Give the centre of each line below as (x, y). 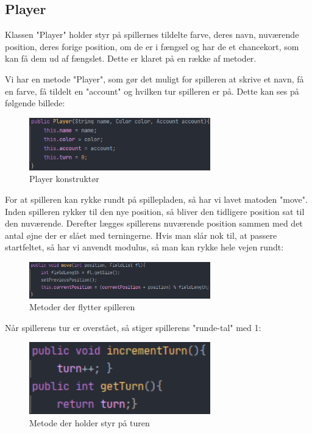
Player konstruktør (64, 179)
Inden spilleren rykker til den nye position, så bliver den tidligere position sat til (155, 211)
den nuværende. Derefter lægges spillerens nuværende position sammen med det (154, 223)
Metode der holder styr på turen (90, 422)
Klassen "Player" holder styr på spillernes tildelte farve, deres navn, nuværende (152, 35)
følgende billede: (35, 103)
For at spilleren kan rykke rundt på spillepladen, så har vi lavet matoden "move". (156, 199)
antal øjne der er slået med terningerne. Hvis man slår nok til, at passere (141, 235)
